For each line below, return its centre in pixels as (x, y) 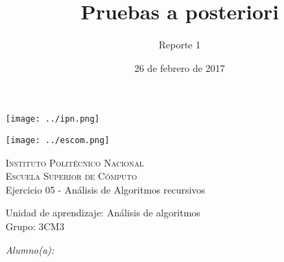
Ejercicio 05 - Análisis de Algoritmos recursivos (105, 189)
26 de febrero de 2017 (180, 67)
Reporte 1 (180, 45)
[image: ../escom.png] (58, 140)
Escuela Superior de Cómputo (72, 176)
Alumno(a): (30, 249)
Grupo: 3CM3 (35, 226)
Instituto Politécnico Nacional (75, 162)
